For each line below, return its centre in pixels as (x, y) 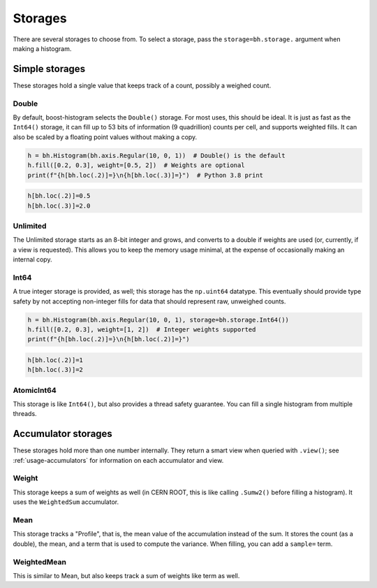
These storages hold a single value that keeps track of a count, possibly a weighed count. (142, 85)
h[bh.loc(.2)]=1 (56, 360)
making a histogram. (42, 48)
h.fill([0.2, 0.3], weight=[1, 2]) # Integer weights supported (142, 329)
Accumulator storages (63, 434)
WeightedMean (39, 561)
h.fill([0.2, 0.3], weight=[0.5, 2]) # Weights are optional (136, 165)
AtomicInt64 (35, 390)
